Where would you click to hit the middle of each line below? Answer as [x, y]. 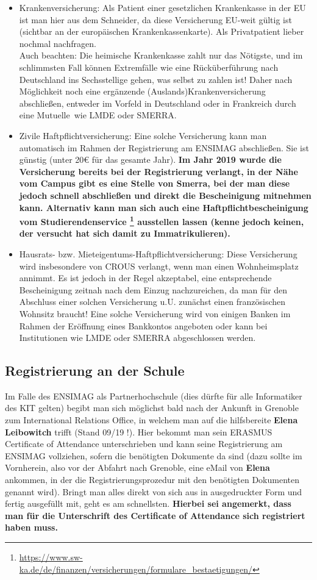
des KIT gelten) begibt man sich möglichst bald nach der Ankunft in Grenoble [152, 408]
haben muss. [31, 527]
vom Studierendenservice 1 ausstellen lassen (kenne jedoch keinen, [162, 220]
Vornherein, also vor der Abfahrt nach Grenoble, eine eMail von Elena [137, 467]
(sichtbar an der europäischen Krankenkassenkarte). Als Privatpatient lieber [162, 31]
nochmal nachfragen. [58, 43]
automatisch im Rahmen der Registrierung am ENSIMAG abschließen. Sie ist [164, 147]
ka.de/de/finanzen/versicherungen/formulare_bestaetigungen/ [136, 569]
